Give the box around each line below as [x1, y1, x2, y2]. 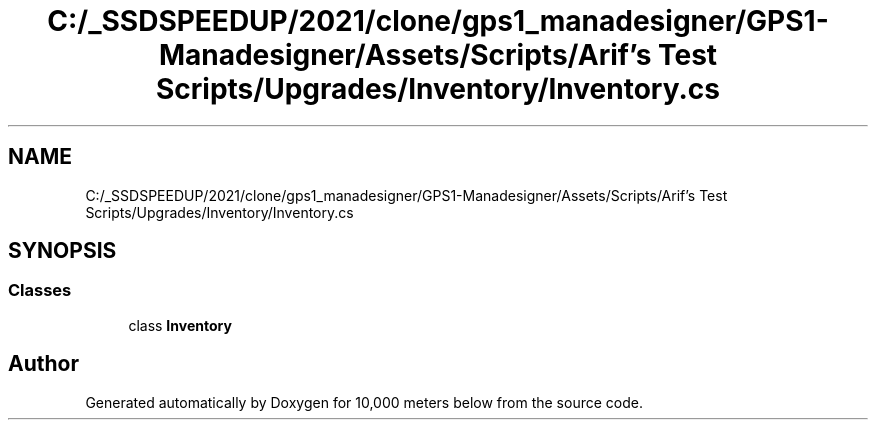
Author [8, 351, 79, 377]
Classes [8, 280, 72, 301]
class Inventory [128, 316, 232, 334]
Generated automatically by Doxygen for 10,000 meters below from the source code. [85, 393, 643, 411]
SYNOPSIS [8, 238, 117, 264]
